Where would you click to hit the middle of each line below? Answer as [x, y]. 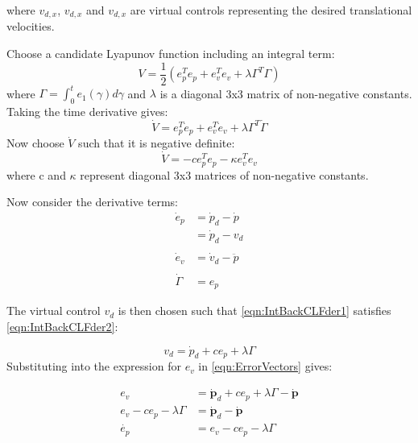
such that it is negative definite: [157, 143]
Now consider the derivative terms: [92, 202]
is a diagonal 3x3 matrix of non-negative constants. [286, 93]
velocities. [31, 26]
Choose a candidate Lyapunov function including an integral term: [171, 54]
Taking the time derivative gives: [87, 111]
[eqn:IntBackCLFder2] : [62, 326]
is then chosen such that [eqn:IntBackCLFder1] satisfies [255, 311]
